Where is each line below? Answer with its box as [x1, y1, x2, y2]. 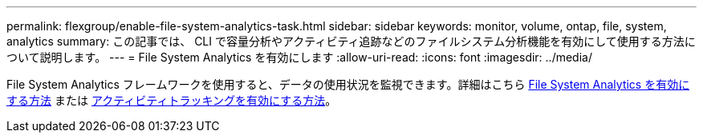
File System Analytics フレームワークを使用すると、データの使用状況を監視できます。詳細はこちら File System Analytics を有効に [6, 77, 690, 91]
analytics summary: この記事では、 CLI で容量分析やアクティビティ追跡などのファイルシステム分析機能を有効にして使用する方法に [6, 34, 696, 48]
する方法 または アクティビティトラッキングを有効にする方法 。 [6, 93, 337, 107]
